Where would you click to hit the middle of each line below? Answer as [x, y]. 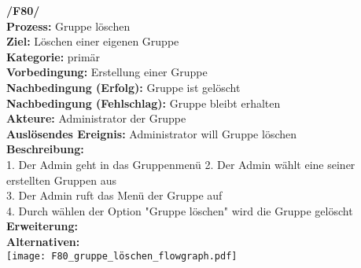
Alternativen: [43, 241]
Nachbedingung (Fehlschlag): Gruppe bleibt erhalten [144, 103]
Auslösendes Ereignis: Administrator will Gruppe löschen [152, 133]
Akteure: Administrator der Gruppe [96, 118]
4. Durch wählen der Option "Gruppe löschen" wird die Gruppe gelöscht [180, 210]
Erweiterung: [42, 226]
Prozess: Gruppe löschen [68, 26]
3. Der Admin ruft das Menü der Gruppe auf [114, 195]
